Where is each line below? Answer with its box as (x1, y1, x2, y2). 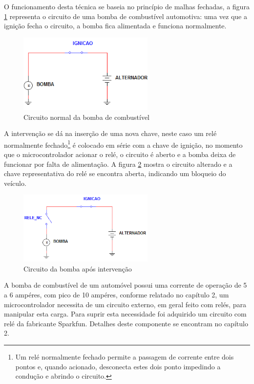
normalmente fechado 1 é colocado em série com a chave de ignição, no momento (4, 138, 243, 150)
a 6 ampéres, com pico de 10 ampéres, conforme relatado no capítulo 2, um (4, 289, 229, 299)
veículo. (4, 178, 26, 188)
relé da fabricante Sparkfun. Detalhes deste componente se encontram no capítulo (4, 318, 248, 328)
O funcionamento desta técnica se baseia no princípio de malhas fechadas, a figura (4, 1, 250, 11)
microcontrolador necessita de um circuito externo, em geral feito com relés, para (4, 299, 246, 309)
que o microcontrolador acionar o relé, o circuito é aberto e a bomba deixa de (4, 149, 236, 159)
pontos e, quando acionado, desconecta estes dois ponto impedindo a (15, 361, 221, 371)
